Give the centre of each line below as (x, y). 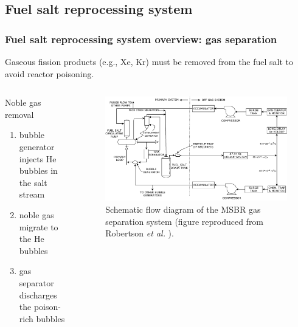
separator (36, 282)
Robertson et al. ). (140, 233)
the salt (33, 182)
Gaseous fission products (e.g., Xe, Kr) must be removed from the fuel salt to (149, 61)
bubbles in (38, 170)
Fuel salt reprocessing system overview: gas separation (141, 39)
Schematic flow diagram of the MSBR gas (183, 209)
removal (19, 114)
